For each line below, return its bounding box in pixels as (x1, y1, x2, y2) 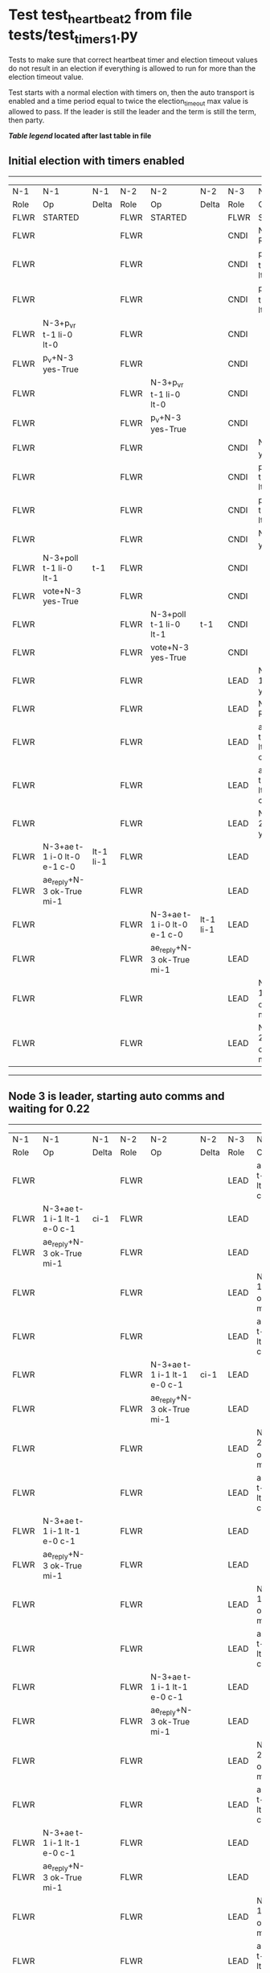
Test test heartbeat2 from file (8, 6, 193, 27)
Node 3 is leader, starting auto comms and (8, 1089, 225, 1103)
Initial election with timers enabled (8, 154, 185, 168)
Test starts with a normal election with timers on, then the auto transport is (8, 88, 256, 97)
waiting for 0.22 (8, 1102, 90, 1116)
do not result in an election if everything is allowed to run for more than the (8, 64, 256, 73)
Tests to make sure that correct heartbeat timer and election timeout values (8, 55, 259, 65)
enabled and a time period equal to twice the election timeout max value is (8, 97, 249, 108)
